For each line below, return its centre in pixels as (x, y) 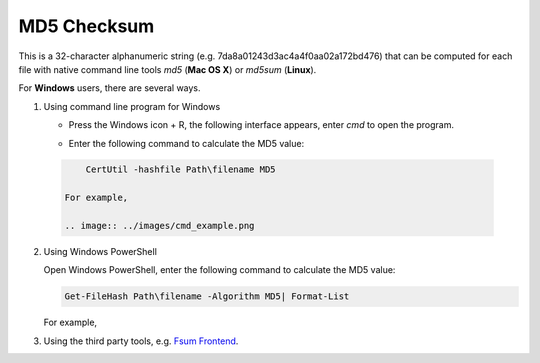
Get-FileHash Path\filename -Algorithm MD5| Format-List (207, 296)
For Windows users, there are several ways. (109, 88)
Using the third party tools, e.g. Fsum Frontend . (141, 341)
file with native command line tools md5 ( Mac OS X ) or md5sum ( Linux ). (167, 69)
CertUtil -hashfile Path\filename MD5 (180, 169)
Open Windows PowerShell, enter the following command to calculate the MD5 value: (219, 270)
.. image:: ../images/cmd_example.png (159, 226)
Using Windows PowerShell (100, 252)
